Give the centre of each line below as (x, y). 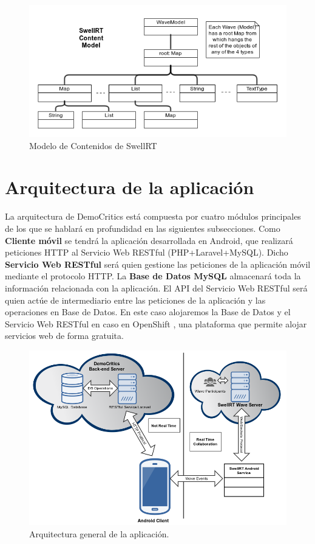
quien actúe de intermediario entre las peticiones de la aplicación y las (135, 300)
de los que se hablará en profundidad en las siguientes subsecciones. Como (143, 228)
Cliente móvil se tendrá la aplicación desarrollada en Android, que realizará (149, 240)
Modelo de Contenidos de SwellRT (93, 145)
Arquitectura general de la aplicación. (99, 533)
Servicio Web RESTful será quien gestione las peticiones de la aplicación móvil (158, 264)
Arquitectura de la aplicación (130, 187)
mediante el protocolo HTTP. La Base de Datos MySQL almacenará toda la (153, 276)
